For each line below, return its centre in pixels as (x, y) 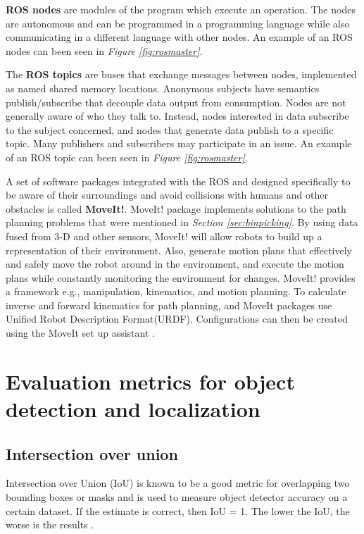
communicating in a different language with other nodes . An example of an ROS (179, 37)
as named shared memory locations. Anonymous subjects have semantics (163, 88)
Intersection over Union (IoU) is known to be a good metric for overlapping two (178, 483)
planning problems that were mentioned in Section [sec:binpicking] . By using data (182, 222)
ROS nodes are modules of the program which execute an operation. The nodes (181, 9)
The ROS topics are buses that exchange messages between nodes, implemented (181, 74)
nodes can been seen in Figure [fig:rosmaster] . (104, 50)
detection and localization (133, 409)
